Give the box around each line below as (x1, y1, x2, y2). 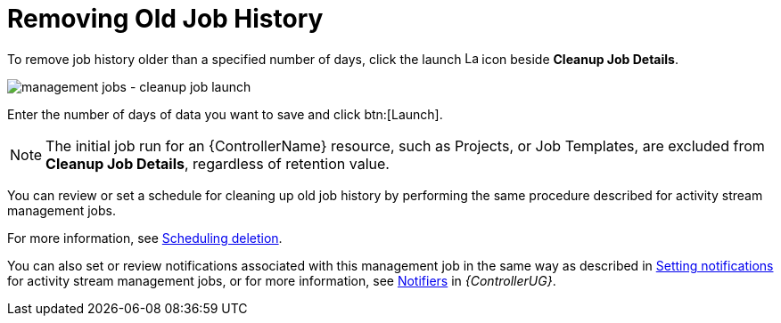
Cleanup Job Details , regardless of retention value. (45, 154, 390, 173)
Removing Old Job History (7, 4, 324, 34)
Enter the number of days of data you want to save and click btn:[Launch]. (7, 106, 443, 122)
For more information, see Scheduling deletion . (7, 230, 283, 246)
